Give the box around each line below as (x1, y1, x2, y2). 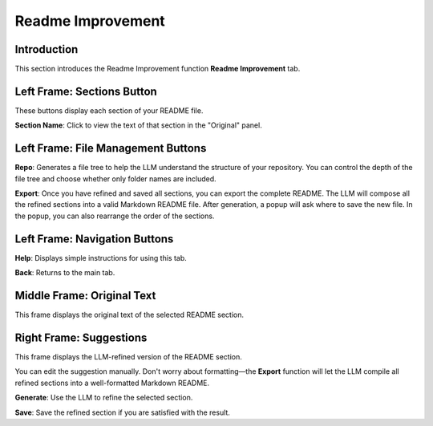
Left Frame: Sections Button (14, 84, 158, 98)
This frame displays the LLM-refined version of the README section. (14, 351, 242, 361)
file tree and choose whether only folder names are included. (14, 173, 216, 184)
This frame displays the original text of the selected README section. (14, 310, 245, 320)
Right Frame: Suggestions (14, 331, 148, 344)
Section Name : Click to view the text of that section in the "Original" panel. (14, 120, 262, 130)
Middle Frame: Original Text (14, 289, 156, 302)
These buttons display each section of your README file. (14, 105, 204, 116)
